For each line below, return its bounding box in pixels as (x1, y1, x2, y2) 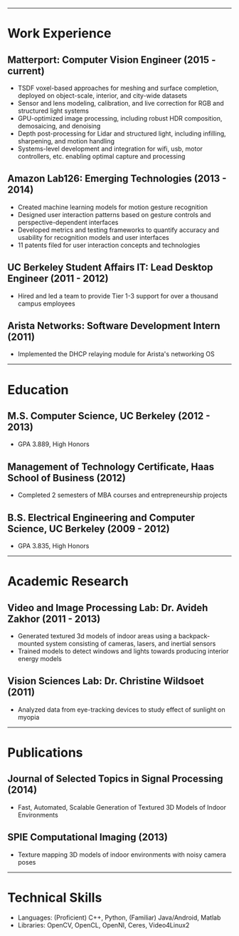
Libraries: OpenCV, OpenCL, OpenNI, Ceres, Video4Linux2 (17, 920, 190, 929)
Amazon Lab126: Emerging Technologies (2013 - (7, 173, 227, 185)
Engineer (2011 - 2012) (7, 273, 109, 285)
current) (7, 65, 45, 77)
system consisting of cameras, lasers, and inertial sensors (46, 640, 216, 648)
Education (7, 381, 69, 398)
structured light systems (17, 106, 89, 115)
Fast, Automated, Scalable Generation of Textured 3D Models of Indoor (17, 802, 226, 811)
